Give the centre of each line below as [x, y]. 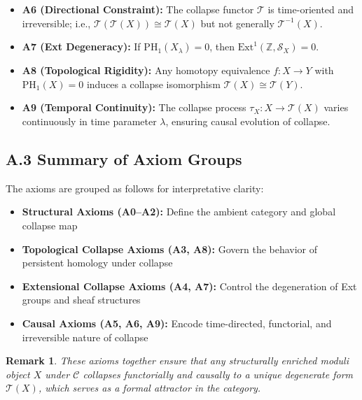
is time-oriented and [311, 9]
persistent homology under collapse [97, 263]
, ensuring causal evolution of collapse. [248, 121]
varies [336, 107]
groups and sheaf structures [81, 300]
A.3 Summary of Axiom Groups [124, 158]
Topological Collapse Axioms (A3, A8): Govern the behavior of [170, 249]
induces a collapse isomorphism [153, 84]
